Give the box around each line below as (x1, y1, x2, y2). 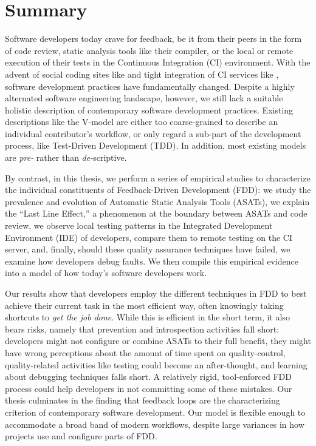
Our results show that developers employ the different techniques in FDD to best (5, 287, 307, 299)
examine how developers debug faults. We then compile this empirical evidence (5, 254, 298, 267)
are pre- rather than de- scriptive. (5, 151, 127, 164)
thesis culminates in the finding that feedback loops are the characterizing (5, 394, 280, 407)
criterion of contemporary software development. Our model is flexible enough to (5, 405, 306, 418)
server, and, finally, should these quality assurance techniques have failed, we (5, 243, 290, 255)
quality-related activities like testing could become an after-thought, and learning (5, 358, 307, 371)
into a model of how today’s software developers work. (5, 266, 207, 279)
